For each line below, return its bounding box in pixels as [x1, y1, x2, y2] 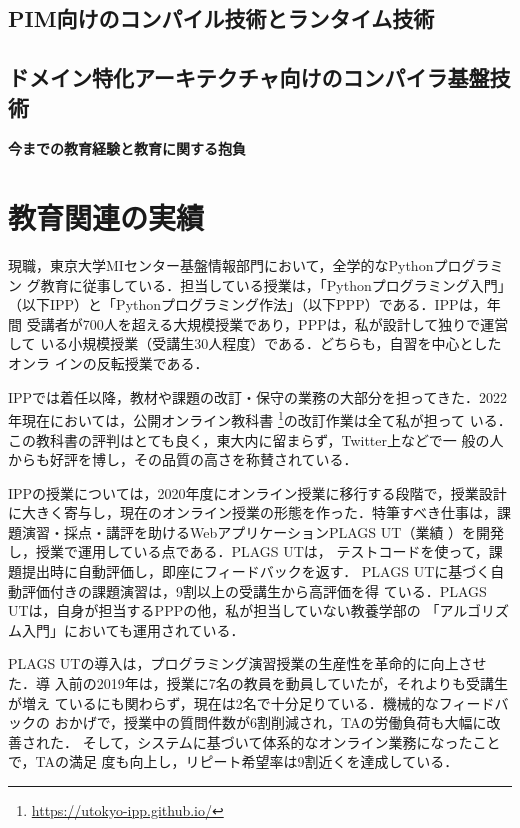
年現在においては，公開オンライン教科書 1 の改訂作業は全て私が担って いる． [8, 407, 512, 430]
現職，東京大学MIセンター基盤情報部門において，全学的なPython [8, 255, 434, 276]
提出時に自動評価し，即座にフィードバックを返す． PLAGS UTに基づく [21, 561, 491, 582]
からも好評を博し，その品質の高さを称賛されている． [8, 449, 358, 470]
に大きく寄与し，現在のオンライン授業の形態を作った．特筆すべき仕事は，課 [8, 502, 512, 523]
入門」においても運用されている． [21, 619, 245, 640]
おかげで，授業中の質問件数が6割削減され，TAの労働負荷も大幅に [54, 712, 487, 733]
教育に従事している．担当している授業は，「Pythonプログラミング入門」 [40, 274, 512, 295]
